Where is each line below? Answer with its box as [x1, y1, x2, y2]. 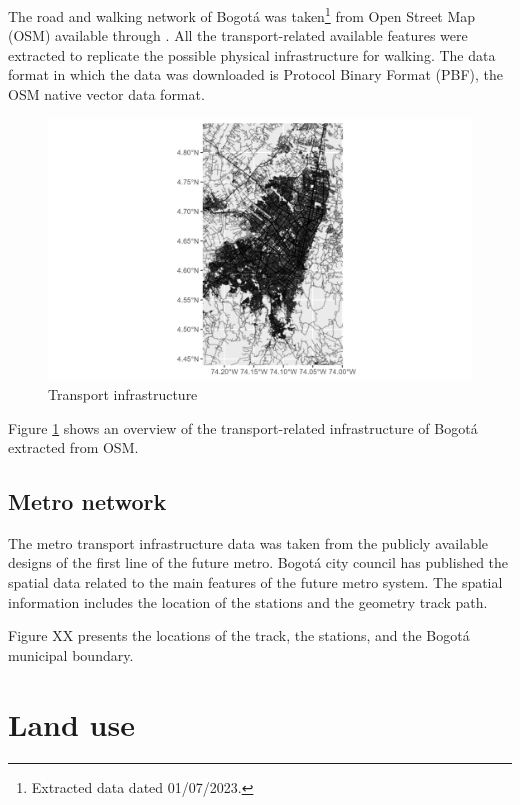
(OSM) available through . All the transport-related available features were [8, 25, 468, 46]
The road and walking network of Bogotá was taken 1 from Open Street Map [8, 3, 476, 26]
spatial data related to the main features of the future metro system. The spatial [8, 572, 503, 593]
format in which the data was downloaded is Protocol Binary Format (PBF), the [8, 64, 503, 85]
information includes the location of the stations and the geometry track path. [8, 591, 488, 612]
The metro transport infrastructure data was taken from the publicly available [8, 532, 489, 553]
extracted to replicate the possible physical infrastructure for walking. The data [8, 44, 496, 65]
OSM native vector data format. [8, 84, 205, 105]
